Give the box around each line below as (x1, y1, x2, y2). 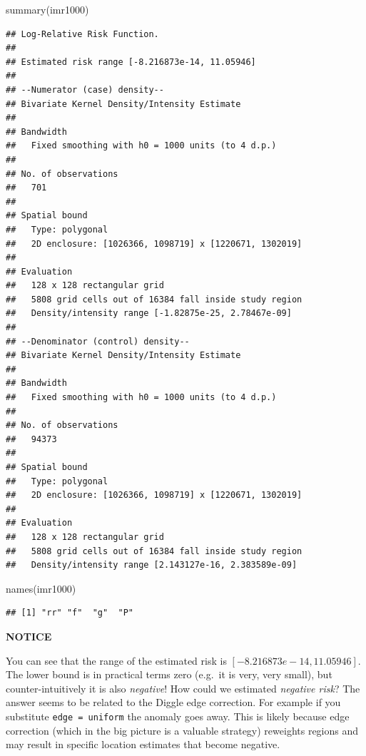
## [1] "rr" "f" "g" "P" (6, 608, 133, 618)
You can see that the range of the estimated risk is (6, 653, 227, 668)
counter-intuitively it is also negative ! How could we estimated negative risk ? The (6, 680, 360, 695)
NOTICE (6, 628, 52, 643)
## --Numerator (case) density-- (6, 84, 164, 95)
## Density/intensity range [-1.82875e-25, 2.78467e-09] (6, 308, 292, 319)
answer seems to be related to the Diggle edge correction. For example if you (6, 695, 341, 710)
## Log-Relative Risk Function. (6, 29, 159, 39)
